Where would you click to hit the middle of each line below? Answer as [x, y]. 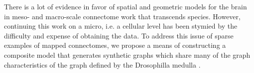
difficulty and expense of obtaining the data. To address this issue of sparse [119, 35]
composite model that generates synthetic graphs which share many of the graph [127, 55]
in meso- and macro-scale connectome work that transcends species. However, [122, 16]
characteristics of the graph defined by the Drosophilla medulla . [102, 64]
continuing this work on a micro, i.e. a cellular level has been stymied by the [121, 26]
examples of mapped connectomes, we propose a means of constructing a [115, 45]
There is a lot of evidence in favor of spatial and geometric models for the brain [126, 6]
